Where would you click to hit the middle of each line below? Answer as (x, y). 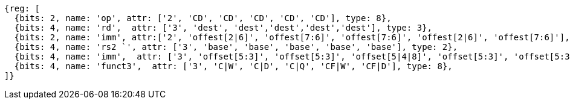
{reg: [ (22, 8)
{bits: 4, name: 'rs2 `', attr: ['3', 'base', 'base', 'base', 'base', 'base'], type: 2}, (236, 47)
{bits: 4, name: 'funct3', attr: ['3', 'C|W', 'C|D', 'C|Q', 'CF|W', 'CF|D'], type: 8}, (233, 66)
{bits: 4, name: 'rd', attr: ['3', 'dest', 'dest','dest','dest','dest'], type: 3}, (223, 28)
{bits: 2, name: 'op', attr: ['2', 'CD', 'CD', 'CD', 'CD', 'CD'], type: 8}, (203, 18)
